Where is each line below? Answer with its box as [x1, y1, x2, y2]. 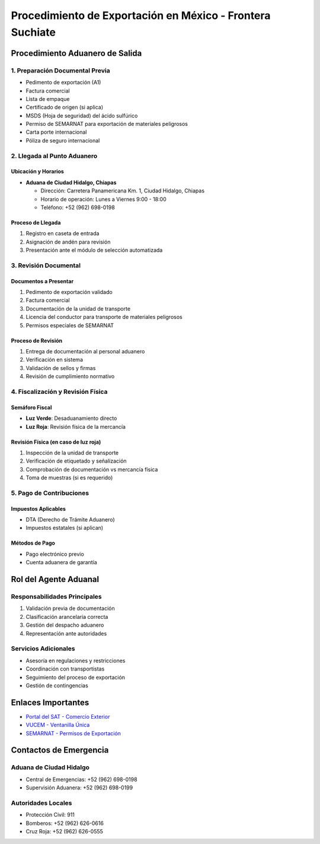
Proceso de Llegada [11, 219, 61, 226]
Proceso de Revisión [11, 337, 63, 344]
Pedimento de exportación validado [25, 289, 113, 296]
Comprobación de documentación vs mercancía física [25, 466, 158, 473]
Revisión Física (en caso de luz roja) [11, 438, 101, 445]
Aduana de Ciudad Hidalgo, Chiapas [25, 179, 117, 186]
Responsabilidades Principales [11, 593, 102, 601]
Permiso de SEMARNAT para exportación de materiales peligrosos [25, 121, 188, 128]
